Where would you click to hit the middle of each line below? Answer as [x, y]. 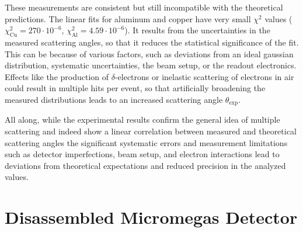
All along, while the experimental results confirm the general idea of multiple [142, 120]
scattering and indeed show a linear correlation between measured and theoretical [151, 131]
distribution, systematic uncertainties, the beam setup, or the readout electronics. [151, 65]
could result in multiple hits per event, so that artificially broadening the [135, 88]
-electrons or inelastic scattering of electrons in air [204, 76]
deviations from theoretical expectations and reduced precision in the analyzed [145, 165]
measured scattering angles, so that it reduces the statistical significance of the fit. [152, 42]
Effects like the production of [57, 76]
